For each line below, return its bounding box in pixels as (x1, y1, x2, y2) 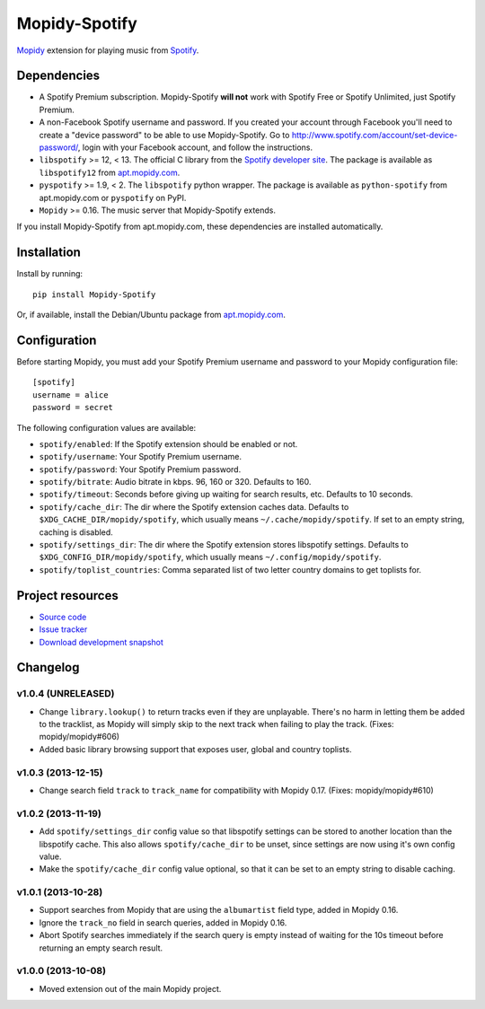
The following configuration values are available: (16, 422, 197, 433)
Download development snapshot (39, 636, 163, 647)
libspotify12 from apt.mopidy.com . (39, 167, 181, 178)
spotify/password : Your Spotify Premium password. (39, 463, 242, 475)
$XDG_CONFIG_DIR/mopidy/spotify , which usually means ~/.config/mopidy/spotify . (39, 552, 382, 563)
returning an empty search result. (39, 943, 163, 953)
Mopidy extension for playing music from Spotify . (16, 45, 199, 56)
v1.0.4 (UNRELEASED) (16, 688, 115, 700)
